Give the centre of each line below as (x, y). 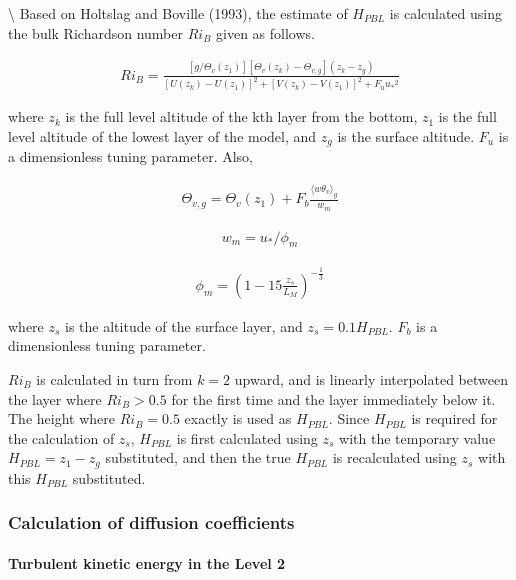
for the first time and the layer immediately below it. (333, 398)
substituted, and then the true (198, 457)
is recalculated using (394, 457)
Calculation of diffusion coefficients (151, 522)
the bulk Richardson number (95, 32)
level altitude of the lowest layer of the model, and (162, 136)
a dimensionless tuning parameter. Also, (130, 156)
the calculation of (61, 437)
